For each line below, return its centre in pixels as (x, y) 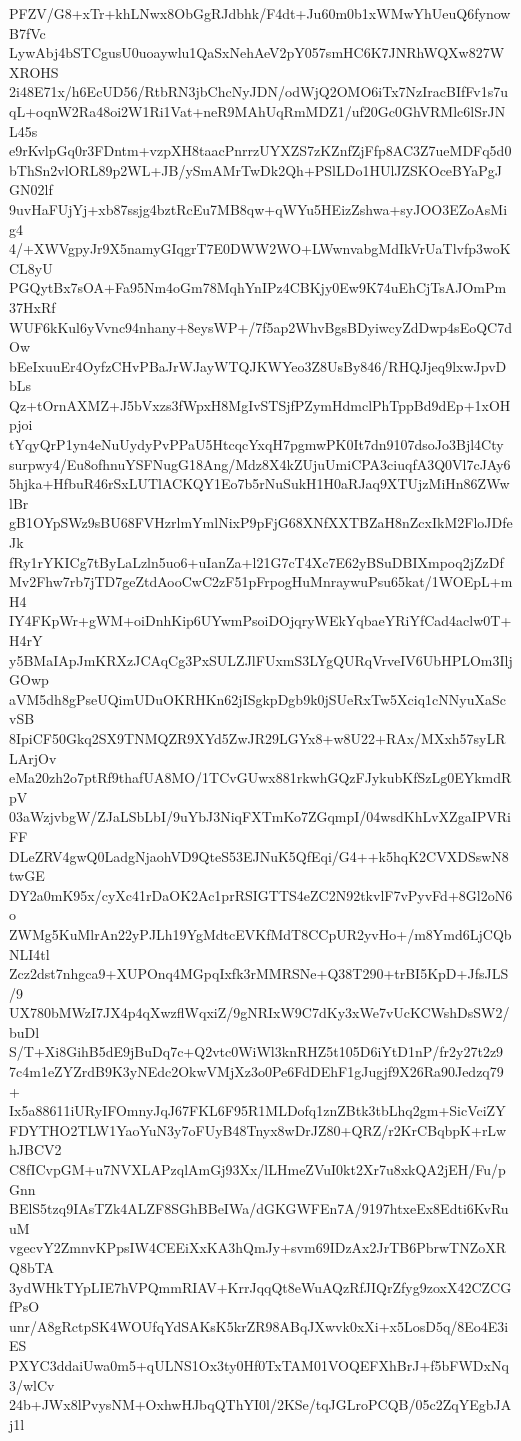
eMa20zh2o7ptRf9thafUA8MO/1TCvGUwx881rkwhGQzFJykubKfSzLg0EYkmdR (260, 777)
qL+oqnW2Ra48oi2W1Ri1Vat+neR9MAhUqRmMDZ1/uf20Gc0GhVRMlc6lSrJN (257, 110)
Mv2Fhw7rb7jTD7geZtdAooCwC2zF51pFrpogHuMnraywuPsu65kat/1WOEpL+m (261, 581)
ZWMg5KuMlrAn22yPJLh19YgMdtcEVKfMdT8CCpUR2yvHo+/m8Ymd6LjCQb (260, 933)
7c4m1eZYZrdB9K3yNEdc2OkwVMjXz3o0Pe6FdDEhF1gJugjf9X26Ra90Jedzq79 (256, 1071)
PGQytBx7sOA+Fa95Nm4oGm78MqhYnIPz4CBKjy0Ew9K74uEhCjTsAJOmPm (258, 287)
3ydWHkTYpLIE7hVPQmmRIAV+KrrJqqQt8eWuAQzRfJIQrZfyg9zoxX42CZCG (260, 1286)
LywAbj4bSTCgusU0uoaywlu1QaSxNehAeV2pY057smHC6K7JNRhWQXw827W (257, 52)
